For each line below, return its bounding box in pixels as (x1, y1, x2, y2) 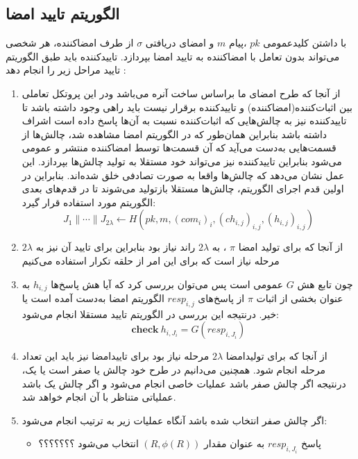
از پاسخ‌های (198, 290, 245, 305)
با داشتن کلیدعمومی (263, 35, 347, 50)
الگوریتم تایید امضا (6, 3, 120, 24)
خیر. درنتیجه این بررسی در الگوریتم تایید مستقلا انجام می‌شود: (22, 306, 279, 321)
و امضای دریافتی (145, 35, 214, 50)
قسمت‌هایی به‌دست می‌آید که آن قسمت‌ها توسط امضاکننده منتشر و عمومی (22, 140, 336, 155)
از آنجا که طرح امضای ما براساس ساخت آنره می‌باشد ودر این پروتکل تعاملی (22, 85, 341, 100)
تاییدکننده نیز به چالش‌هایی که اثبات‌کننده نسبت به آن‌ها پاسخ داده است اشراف (22, 113, 347, 128)
